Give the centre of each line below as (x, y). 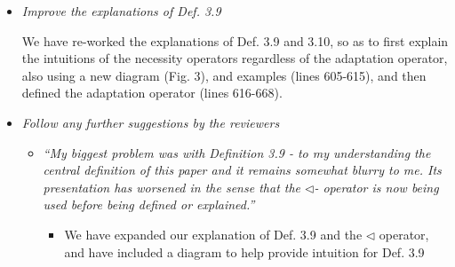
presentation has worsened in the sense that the (172, 187)
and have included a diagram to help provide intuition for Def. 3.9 (244, 251)
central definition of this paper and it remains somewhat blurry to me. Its (242, 170)
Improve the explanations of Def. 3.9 (121, 11)
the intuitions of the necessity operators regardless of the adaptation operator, (235, 58)
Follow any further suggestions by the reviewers (151, 122)
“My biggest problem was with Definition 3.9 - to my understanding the (237, 152)
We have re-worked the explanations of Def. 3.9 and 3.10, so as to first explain (235, 40)
